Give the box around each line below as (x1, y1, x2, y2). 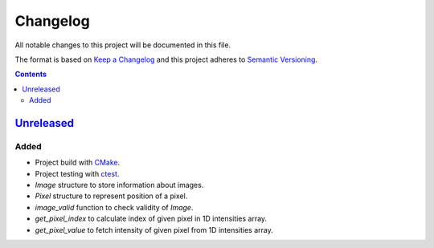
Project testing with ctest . (35, 169, 120, 178)
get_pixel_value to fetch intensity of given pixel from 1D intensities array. (35, 225, 273, 234)
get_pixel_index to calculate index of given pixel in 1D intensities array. (35, 213, 268, 224)
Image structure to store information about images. (35, 181, 204, 190)
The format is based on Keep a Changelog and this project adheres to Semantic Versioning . (14, 55, 317, 64)
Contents (14, 69, 47, 79)
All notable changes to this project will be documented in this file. (14, 40, 231, 50)
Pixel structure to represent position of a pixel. (35, 191, 188, 201)
